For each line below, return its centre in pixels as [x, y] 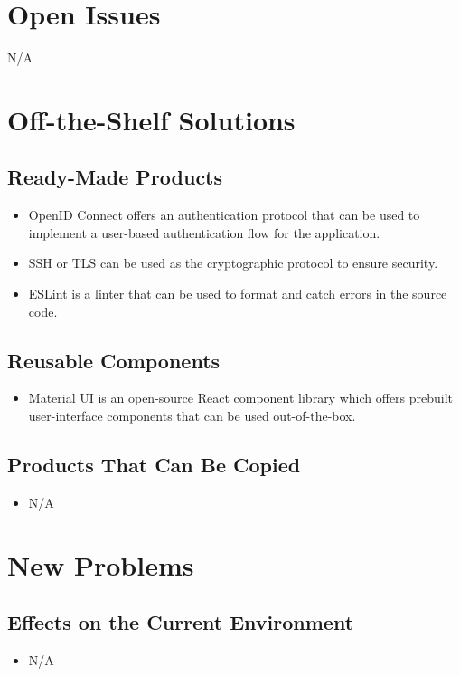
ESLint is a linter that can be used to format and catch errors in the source [238, 294]
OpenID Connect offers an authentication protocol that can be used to [224, 215]
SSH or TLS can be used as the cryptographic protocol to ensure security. [233, 263]
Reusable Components [114, 360]
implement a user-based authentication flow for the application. [204, 232]
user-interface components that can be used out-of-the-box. [192, 416]
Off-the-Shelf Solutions [151, 119]
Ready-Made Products [115, 177]
